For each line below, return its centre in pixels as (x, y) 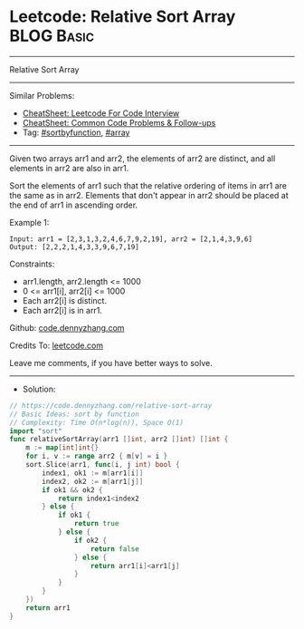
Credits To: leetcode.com (57, 345)
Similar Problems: (42, 95)
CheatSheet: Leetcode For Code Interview (101, 113)
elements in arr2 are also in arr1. (69, 168)
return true (96, 524)
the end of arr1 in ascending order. (74, 205)
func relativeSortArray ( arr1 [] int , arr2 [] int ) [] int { (119, 440)
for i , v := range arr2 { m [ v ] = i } (97, 456)
